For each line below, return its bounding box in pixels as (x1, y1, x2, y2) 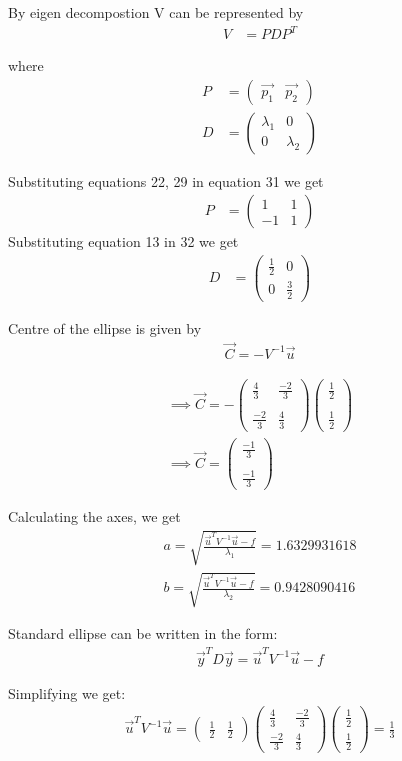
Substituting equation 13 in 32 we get (8, 231, 239, 252)
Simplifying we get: (8, 682, 126, 703)
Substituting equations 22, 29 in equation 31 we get (8, 170, 324, 191)
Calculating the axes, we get (8, 506, 181, 527)
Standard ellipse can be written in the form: (8, 623, 278, 644)
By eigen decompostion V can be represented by (8, 2, 304, 22)
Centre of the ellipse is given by (8, 317, 202, 338)
